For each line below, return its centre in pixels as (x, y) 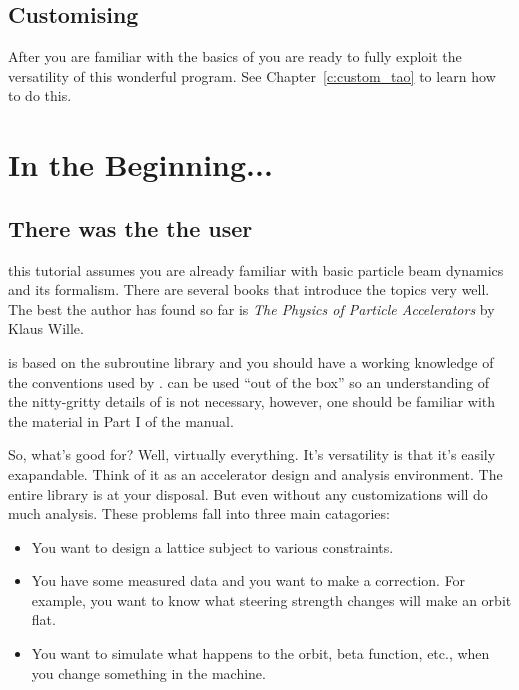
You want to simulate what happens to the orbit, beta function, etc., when (260, 653)
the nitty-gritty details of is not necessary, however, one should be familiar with (252, 401)
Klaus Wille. (46, 328)
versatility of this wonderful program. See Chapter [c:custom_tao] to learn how (252, 75)
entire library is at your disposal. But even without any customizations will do (248, 493)
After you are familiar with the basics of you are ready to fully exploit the (235, 56)
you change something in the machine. (148, 672)
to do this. (40, 95)
